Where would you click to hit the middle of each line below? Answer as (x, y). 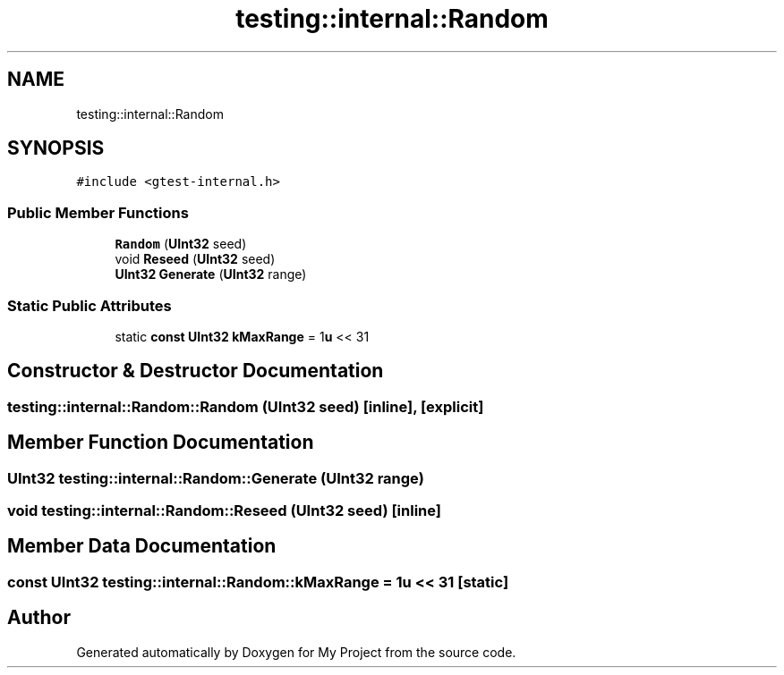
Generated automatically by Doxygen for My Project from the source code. (296, 652)
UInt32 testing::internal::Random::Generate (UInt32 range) (216, 478)
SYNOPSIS (56, 148)
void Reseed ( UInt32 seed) (195, 259)
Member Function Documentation (161, 443)
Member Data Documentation (142, 546)
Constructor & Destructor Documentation (196, 371)
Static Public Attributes (89, 305)
